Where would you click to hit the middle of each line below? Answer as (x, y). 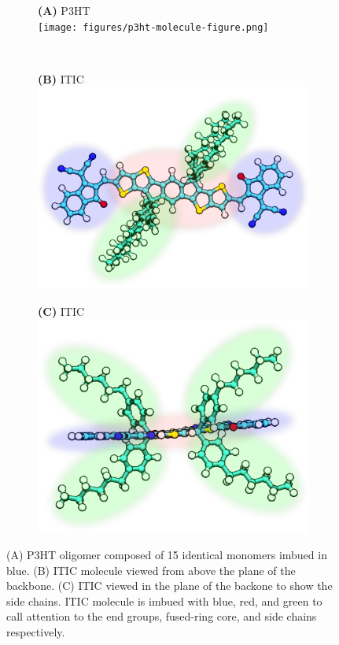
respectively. (36, 631)
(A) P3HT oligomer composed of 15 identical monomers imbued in (167, 554)
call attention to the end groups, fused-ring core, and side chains (162, 616)
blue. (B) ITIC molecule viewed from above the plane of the (151, 570)
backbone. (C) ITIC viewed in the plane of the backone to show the (169, 586)
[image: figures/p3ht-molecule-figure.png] (153, 27)
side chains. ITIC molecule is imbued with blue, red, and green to (164, 601)
